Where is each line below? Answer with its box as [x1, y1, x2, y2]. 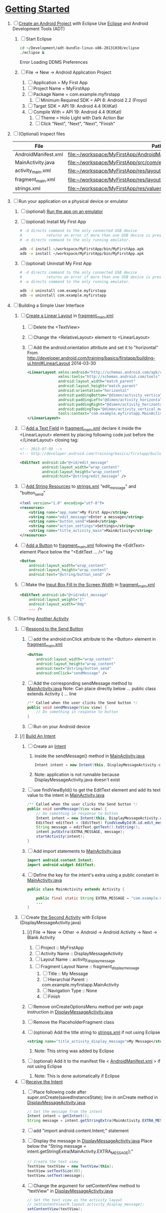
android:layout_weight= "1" [29, 597, 84, 602]
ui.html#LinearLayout [27, 360, 71, 366]
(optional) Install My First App [26, 219, 86, 225]
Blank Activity [27, 934, 55, 940]
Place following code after [33, 1089, 86, 1095]
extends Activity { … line [27, 691, 77, 697]
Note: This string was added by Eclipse [34, 1048, 115, 1054]
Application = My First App [33, 79, 88, 85]
